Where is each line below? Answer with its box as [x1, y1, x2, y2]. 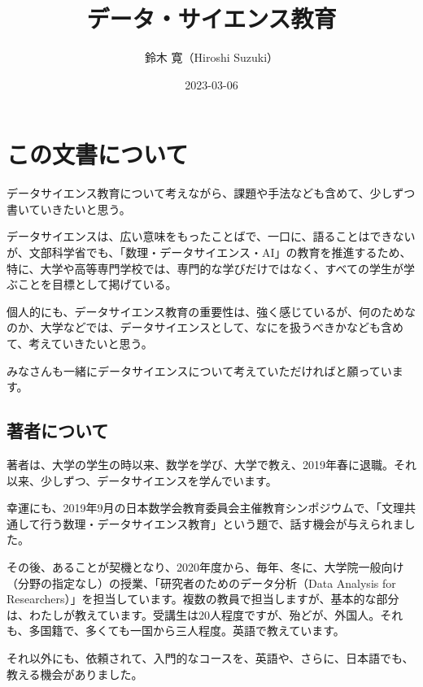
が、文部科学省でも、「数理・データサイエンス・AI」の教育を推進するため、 [7, 244, 412, 261]
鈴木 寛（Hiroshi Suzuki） [144, 49, 279, 66]
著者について [7, 418, 109, 443]
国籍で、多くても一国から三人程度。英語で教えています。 [40, 622, 345, 639]
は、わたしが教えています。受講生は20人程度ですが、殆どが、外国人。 [7, 606, 381, 623]
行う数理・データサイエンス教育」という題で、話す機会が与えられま [40, 515, 404, 532]
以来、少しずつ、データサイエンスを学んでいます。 [7, 472, 277, 489]
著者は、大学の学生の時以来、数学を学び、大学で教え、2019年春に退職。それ [7, 455, 416, 472]
